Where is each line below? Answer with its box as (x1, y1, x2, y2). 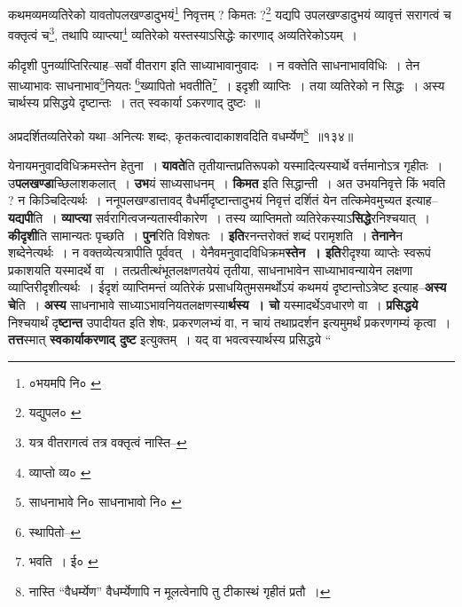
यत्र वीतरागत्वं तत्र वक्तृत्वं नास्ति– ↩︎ (28, 432, 187, 451)
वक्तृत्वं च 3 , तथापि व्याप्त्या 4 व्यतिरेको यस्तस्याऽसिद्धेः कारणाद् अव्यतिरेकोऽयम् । (8, 23, 357, 43)
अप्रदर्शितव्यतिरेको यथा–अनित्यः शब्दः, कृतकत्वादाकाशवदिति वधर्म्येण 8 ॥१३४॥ (8, 123, 354, 145)
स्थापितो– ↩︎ (28, 522, 82, 540)
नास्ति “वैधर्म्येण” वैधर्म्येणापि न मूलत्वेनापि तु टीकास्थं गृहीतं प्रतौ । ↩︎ (28, 581, 331, 600)
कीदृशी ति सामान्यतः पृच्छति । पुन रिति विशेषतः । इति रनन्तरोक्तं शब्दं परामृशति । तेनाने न (8, 225, 403, 244)
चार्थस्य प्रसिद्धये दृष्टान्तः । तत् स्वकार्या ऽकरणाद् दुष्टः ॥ (8, 93, 261, 112)
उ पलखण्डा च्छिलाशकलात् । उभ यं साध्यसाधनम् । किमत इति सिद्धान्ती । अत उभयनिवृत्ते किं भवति (8, 173, 446, 192)
